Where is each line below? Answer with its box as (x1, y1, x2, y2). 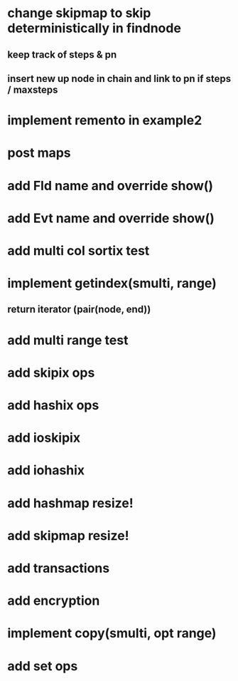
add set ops (7, 657, 78, 674)
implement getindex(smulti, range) (7, 276, 217, 291)
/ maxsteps (7, 83, 58, 95)
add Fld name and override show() (7, 177, 214, 194)
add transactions (7, 560, 110, 576)
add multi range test (7, 332, 129, 348)
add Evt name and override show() (7, 210, 215, 226)
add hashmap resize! (7, 495, 134, 511)
